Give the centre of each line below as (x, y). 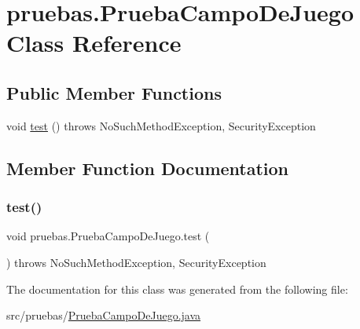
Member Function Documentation (148, 168)
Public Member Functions (114, 92)
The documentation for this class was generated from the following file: (177, 289)
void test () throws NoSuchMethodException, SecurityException (161, 125)
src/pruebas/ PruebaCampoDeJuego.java (104, 315)
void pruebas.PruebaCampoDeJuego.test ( (108, 236)
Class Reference (94, 43)
